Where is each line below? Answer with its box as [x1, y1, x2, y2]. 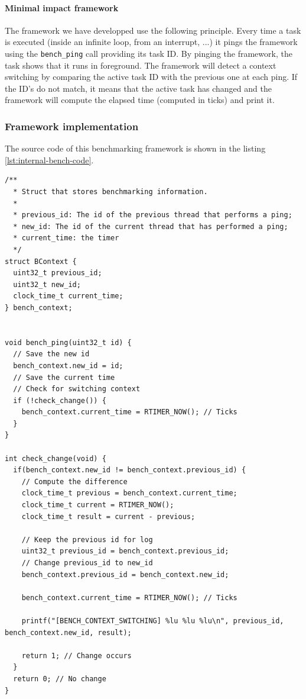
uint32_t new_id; [13, 280, 81, 289]
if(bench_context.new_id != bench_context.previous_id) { [13, 466, 246, 475]
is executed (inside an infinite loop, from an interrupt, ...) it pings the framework [5, 36, 298, 48]
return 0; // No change [13, 674, 106, 683]
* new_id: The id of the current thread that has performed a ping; [13, 222, 288, 231]
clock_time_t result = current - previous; [21, 512, 196, 521]
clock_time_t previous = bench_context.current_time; [21, 489, 237, 498]
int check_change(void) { [5, 454, 106, 463]
